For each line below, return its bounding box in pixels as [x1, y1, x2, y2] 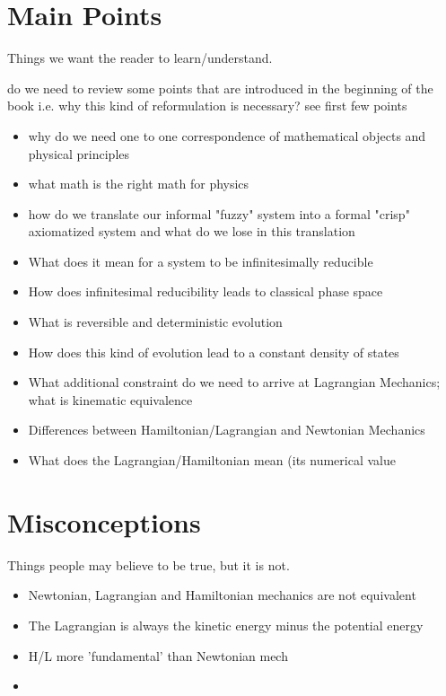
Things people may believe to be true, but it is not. [7, 555, 290, 574]
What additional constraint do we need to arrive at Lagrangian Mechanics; [28, 373, 441, 392]
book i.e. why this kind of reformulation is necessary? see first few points [7, 96, 407, 115]
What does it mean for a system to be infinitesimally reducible [28, 251, 373, 270]
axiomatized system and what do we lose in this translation [28, 222, 355, 241]
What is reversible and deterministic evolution [28, 313, 283, 331]
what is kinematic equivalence [28, 390, 193, 409]
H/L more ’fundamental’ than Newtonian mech [28, 646, 288, 665]
